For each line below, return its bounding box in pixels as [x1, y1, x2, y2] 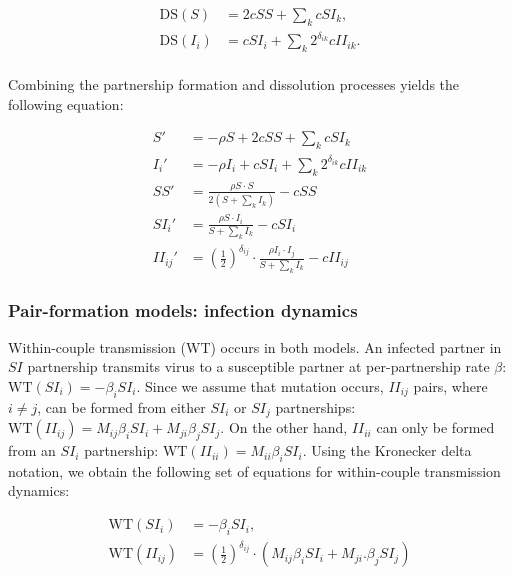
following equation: [8, 93, 124, 114]
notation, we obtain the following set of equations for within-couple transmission [8, 460, 501, 481]
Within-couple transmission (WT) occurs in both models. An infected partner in [8, 336, 502, 357]
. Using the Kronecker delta [302, 440, 472, 461]
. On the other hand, [220, 417, 348, 438]
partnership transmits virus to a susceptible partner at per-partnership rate [27, 356, 490, 377]
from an [8, 440, 56, 461]
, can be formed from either [37, 396, 206, 417]
